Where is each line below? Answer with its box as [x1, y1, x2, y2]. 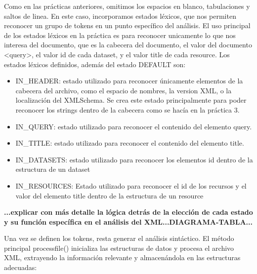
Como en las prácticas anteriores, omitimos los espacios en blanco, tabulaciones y [4, 1, 250, 11]
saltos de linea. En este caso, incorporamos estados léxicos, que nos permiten [4, 10, 236, 21]
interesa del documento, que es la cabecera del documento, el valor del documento [4, 39, 252, 50]
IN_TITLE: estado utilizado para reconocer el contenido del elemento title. [15, 138, 244, 148]
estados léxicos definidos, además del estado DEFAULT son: [4, 59, 186, 69]
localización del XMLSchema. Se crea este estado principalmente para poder [15, 95, 247, 105]
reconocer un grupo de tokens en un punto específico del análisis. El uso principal [4, 20, 251, 31]
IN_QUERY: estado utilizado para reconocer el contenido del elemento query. [15, 121, 252, 131]
